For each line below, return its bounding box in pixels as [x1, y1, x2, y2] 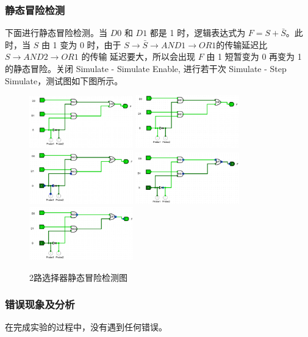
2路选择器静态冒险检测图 [29, 270, 127, 283]
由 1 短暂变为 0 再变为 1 [206, 50, 302, 63]
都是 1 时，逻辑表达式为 [149, 26, 246, 39]
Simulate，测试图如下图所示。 [5, 74, 123, 87]
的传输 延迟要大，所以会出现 [81, 50, 196, 63]
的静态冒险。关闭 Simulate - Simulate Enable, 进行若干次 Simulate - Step [5, 62, 287, 74]
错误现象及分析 [5, 297, 75, 312]
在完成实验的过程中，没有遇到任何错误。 [5, 321, 167, 333]
